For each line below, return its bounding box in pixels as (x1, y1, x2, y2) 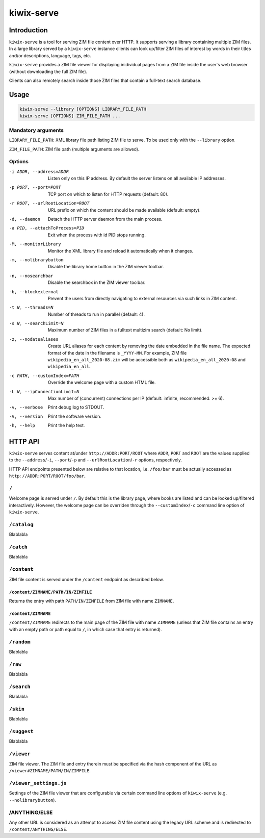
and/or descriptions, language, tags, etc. (9, 52, 91, 58)
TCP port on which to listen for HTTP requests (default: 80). (48, 191, 169, 197)
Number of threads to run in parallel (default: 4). (48, 311, 145, 317)
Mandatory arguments (9, 127, 64, 133)
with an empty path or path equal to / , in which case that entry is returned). (9, 626, 162, 632)
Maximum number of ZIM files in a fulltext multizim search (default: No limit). (48, 327, 203, 333)
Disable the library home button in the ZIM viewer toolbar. (48, 264, 164, 270)
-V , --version (9, 413, 43, 419)
